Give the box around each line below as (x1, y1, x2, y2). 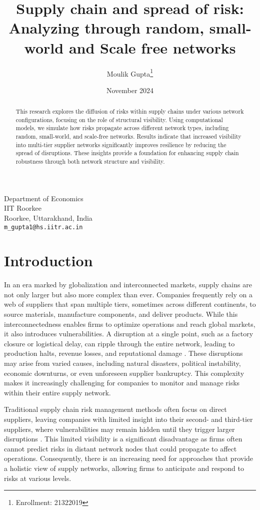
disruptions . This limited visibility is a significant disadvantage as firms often (4, 433, 242, 444)
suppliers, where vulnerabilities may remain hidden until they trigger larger (4, 423, 235, 434)
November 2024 (106, 85, 154, 95)
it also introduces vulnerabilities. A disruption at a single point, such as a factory (4, 328, 253, 339)
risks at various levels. (4, 472, 71, 483)
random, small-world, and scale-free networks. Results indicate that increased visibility (15, 132, 241, 141)
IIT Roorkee (4, 203, 41, 213)
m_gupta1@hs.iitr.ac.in (4, 223, 83, 231)
